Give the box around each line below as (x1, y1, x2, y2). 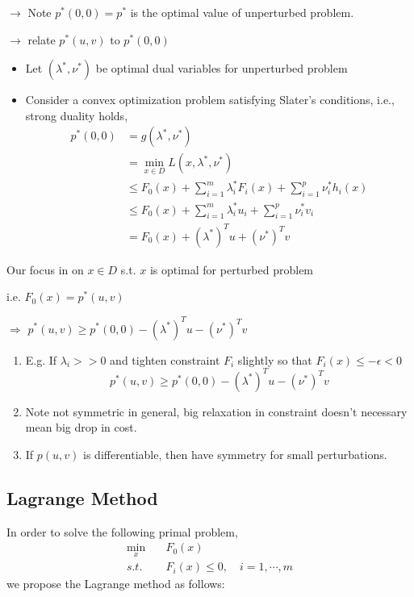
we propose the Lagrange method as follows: (6, 575, 225, 592)
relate (27, 31, 56, 48)
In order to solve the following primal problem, (6, 523, 238, 540)
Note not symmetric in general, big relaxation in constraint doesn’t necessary (25, 403, 408, 420)
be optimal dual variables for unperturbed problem (95, 60, 348, 77)
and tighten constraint (110, 351, 220, 368)
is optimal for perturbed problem (149, 261, 314, 278)
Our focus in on (6, 261, 84, 278)
